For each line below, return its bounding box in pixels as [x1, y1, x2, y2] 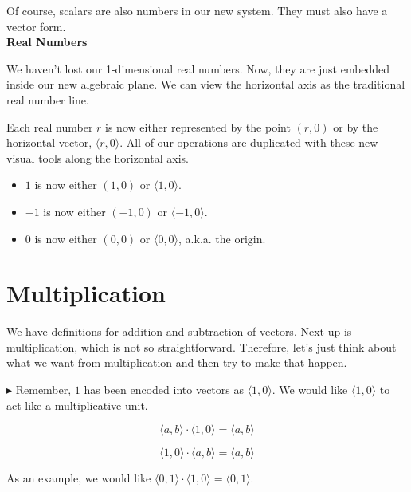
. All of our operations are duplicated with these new [119, 134, 378, 151]
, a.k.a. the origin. [178, 230, 266, 246]
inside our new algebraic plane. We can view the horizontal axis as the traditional [6, 76, 405, 92]
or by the [333, 118, 378, 135]
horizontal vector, [6, 134, 92, 151]
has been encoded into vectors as [84, 381, 244, 398]
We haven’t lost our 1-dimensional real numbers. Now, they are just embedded [6, 60, 390, 77]
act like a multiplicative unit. [6, 396, 148, 413]
